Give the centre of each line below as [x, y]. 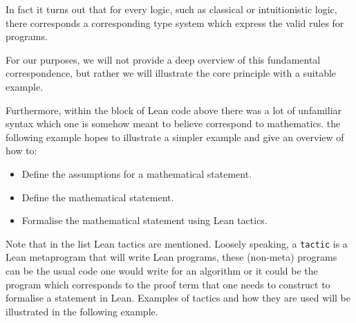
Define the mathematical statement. [98, 197]
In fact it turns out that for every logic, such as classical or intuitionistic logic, [171, 9]
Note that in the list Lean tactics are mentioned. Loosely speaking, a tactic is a [177, 243]
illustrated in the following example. [82, 311]
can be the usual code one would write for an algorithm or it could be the [162, 270]
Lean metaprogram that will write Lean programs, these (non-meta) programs [171, 257]
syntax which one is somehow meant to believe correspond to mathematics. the [173, 123]
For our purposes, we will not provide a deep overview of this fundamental [163, 59]
